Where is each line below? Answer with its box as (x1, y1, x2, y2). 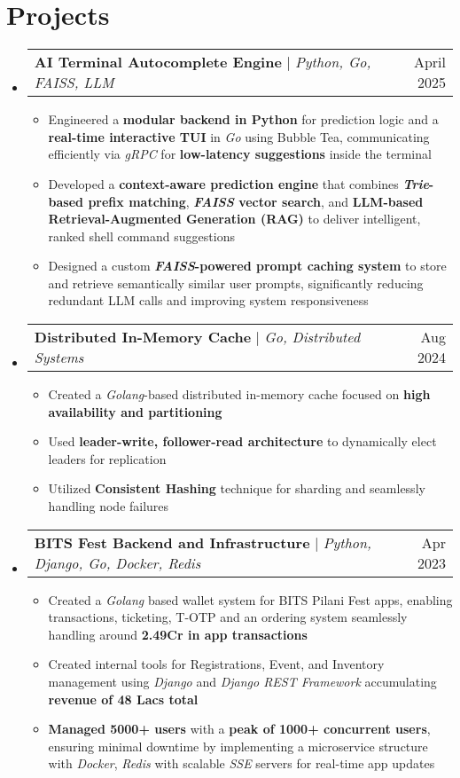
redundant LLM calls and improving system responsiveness (48, 291, 369, 310)
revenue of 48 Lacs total (48, 689, 199, 708)
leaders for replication (48, 449, 167, 468)
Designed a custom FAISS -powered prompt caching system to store (48, 256, 447, 275)
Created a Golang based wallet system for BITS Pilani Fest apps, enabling (48, 590, 453, 609)
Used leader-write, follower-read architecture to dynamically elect (48, 432, 437, 451)
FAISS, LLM (34, 72, 114, 93)
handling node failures (48, 497, 169, 515)
